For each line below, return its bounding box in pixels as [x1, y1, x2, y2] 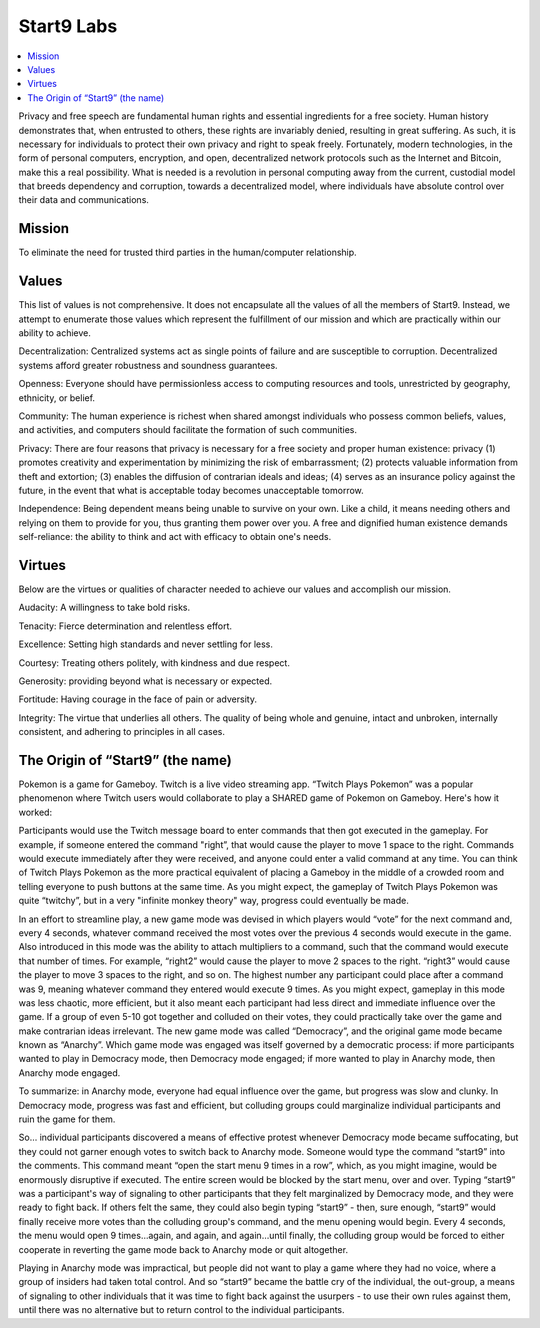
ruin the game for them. [18, 1113, 116, 1125]
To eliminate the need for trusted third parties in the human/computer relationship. [18, 246, 357, 259]
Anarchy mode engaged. [18, 1066, 121, 1079]
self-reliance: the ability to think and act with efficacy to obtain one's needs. [18, 531, 332, 543]
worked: [18, 806, 53, 818]
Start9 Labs [18, 15, 118, 37]
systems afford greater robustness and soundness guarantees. [18, 359, 279, 371]
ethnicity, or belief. [18, 391, 95, 404]
